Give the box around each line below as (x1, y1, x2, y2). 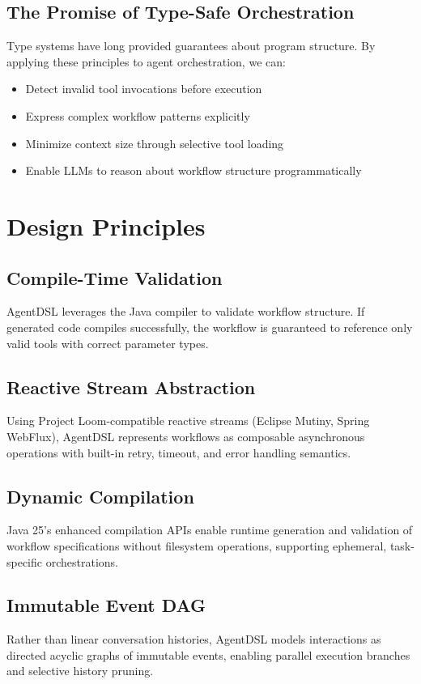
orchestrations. (45, 553, 118, 570)
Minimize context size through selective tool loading (25, 134, 284, 151)
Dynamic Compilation (6, 483, 194, 508)
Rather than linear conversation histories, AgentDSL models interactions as (6, 631, 381, 648)
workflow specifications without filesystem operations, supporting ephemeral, (6, 537, 387, 554)
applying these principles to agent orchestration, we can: (6, 53, 286, 70)
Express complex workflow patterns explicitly (25, 107, 250, 124)
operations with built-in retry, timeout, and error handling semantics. (6, 444, 351, 461)
